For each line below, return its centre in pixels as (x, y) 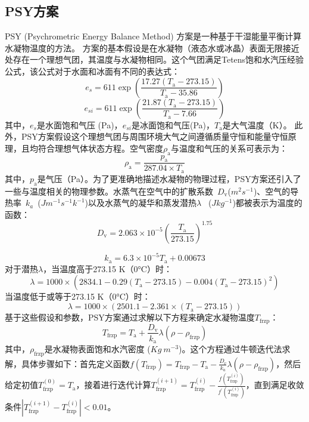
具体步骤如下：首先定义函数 (75, 363)
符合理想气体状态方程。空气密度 (100, 148)
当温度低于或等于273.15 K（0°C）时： (78, 296)
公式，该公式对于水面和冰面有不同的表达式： (92, 71)
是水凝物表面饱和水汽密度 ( (97, 349)
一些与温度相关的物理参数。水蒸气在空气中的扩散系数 (109, 191)
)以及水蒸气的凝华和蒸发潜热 (141, 203)
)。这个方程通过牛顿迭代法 (230, 349)
